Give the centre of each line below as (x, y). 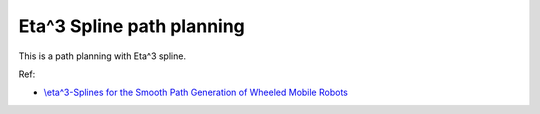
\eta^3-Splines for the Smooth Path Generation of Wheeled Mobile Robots (196, 92)
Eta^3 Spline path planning (131, 26)
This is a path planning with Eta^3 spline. (102, 56)
